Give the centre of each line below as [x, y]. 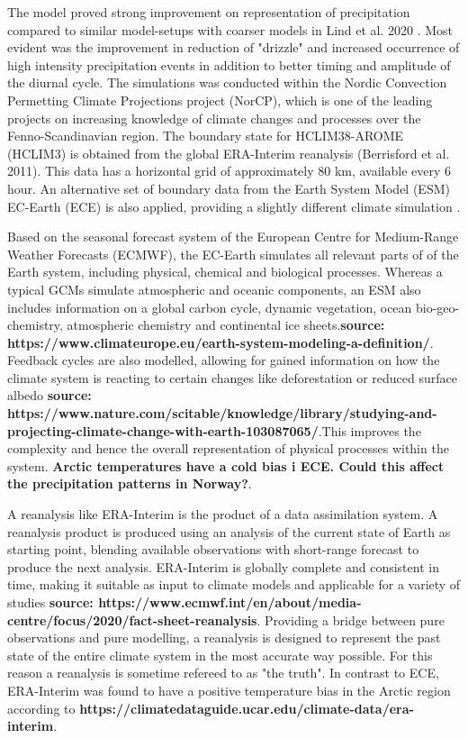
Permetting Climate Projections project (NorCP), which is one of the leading [220, 100]
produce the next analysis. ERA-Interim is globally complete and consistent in [223, 566]
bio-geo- [438, 307]
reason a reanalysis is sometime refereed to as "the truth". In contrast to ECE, [223, 673]
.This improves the [369, 430]
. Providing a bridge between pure [351, 620]
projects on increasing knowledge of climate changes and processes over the [214, 118]
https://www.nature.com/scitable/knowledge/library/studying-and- [222, 413]
